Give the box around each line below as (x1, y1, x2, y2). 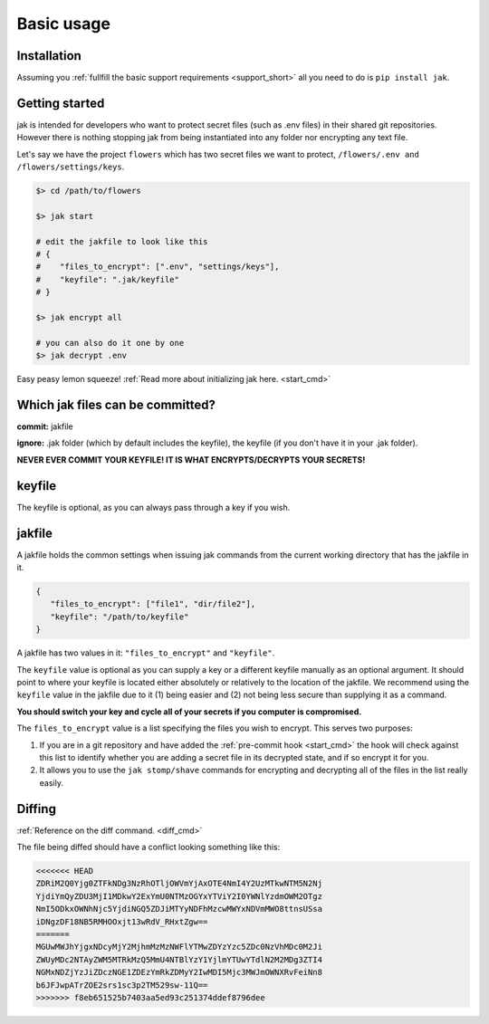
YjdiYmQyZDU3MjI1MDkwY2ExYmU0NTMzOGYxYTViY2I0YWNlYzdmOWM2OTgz (35, 891, 323, 901)
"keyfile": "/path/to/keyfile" (50, 611, 189, 622)
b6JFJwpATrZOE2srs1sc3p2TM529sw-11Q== (35, 980, 208, 991)
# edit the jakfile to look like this (35, 236, 208, 246)
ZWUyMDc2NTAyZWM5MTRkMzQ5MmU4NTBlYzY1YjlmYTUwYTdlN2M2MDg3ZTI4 (35, 954, 323, 964)
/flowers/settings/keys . (16, 161, 125, 172)
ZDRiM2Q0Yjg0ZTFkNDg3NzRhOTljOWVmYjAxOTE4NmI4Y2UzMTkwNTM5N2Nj (35, 878, 323, 889)
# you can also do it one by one (35, 338, 185, 348)
